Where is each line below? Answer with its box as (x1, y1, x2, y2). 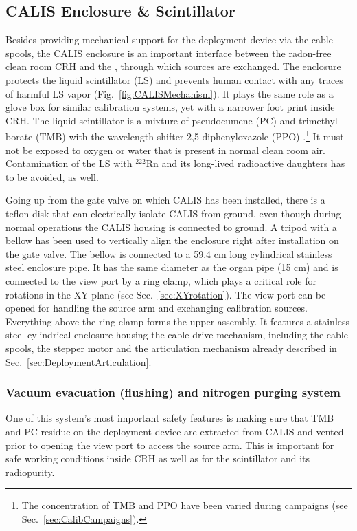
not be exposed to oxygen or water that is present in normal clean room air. (5, 142, 325, 157)
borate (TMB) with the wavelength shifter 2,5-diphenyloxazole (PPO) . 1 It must (5, 127, 344, 144)
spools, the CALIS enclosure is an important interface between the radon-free (5, 45, 332, 60)
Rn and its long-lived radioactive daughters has (146, 156, 345, 171)
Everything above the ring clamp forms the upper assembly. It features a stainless (5, 314, 350, 328)
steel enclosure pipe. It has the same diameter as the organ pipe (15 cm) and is (5, 260, 338, 274)
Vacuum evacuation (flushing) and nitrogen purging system (5, 384, 341, 401)
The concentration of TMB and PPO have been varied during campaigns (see (21, 498, 348, 512)
